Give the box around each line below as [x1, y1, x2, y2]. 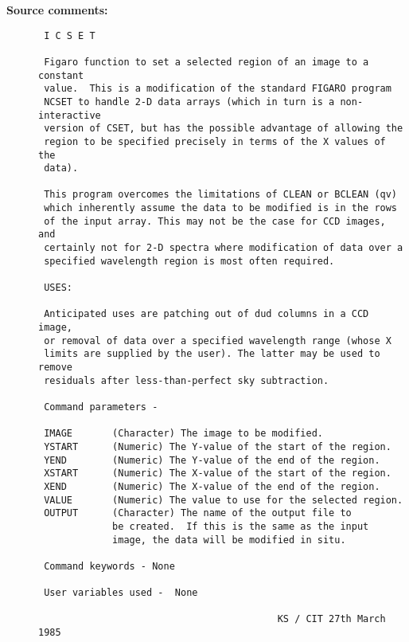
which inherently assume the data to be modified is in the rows [44, 202, 398, 214]
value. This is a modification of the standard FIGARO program [44, 83, 391, 95]
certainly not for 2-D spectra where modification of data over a [44, 242, 403, 254]
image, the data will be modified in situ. [112, 534, 346, 546]
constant [38, 69, 84, 81]
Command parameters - [44, 401, 158, 413]
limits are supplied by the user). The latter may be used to [44, 348, 380, 360]
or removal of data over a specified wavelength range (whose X [44, 335, 391, 346]
